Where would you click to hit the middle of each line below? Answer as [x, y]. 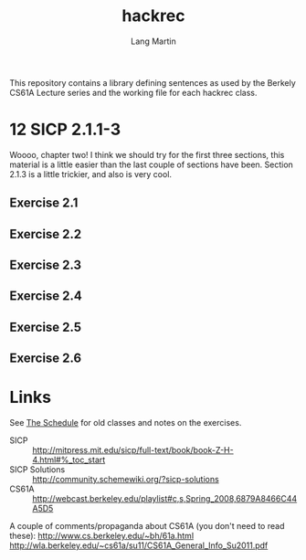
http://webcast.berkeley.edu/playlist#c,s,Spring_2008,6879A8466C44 [165, 499]
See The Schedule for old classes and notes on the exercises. [126, 423]
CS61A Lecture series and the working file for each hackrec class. [133, 92]
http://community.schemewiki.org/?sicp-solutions [126, 480]
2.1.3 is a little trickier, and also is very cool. [90, 174]
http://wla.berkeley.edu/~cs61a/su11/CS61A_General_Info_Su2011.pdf [139, 545]
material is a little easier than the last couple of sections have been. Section [152, 164]
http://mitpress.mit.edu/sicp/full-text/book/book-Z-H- [133, 450]
